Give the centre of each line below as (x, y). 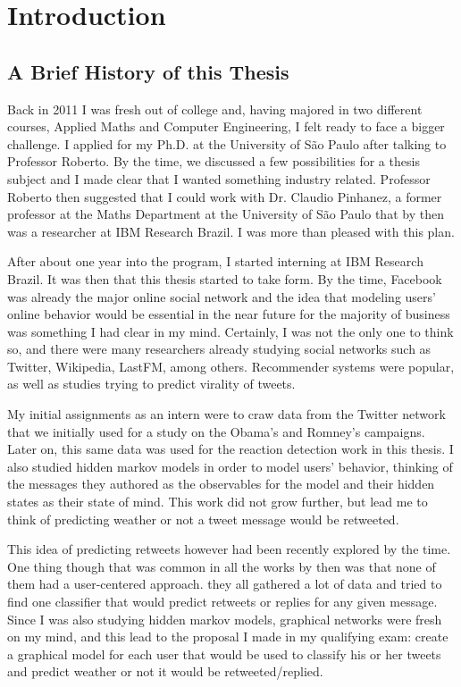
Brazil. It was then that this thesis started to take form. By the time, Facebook (225, 278)
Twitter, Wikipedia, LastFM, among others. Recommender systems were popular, (231, 366)
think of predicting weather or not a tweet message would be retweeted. (203, 519)
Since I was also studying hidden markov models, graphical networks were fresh (225, 619)
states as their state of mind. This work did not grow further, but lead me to (218, 502)
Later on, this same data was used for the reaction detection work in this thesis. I (230, 449)
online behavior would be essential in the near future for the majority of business (229, 314)
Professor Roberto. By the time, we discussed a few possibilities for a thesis (214, 161)
